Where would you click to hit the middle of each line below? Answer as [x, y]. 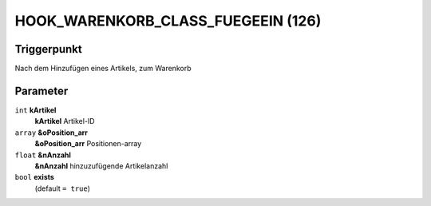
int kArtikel [36, 110]
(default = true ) [63, 188]
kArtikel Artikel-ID [65, 121]
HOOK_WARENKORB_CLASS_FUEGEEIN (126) [168, 21]
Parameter [42, 91]
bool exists [35, 177]
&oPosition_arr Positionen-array [88, 144]
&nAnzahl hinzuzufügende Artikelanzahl [101, 166]
